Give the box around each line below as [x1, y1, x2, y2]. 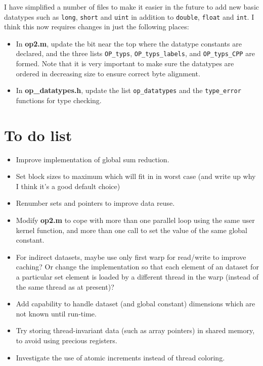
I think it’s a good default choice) [16, 180, 120, 191]
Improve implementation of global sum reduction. [16, 154, 169, 164]
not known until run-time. [16, 308, 97, 318]
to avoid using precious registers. [16, 335, 117, 345]
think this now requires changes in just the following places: [4, 21, 189, 32]
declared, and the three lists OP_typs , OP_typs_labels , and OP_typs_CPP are [16, 48, 255, 59]
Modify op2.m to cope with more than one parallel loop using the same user [16, 215, 255, 225]
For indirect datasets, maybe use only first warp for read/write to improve [16, 251, 246, 262]
